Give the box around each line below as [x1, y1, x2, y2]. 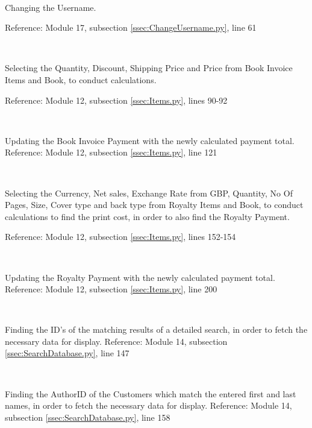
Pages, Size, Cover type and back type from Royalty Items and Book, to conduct [5, 198, 304, 211]
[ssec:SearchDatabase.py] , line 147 [5, 347, 129, 359]
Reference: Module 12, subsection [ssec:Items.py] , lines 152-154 [5, 230, 236, 243]
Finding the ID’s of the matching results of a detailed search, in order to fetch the [5, 323, 308, 336]
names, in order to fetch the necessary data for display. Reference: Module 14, [5, 399, 292, 412]
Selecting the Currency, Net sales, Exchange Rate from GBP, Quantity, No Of [5, 186, 293, 199]
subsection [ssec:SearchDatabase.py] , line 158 [5, 411, 170, 423]
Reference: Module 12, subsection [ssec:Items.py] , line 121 [5, 146, 217, 159]
